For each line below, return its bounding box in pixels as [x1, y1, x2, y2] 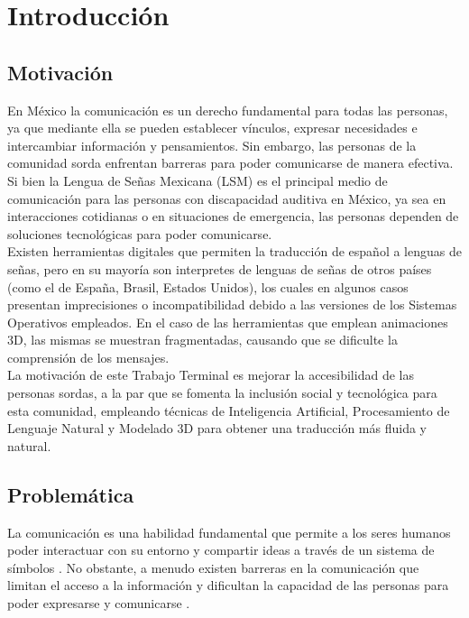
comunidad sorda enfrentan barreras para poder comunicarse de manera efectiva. [7, 153, 454, 172]
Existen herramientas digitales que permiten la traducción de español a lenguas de [7, 242, 462, 261]
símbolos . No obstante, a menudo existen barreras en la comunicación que [7, 558, 419, 576]
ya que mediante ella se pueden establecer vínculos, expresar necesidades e [7, 118, 418, 137]
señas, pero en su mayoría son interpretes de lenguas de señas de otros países [7, 259, 432, 278]
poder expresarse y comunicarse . [7, 594, 190, 613]
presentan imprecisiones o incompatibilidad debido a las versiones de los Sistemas [7, 295, 457, 314]
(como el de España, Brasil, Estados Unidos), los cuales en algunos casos [7, 277, 409, 296]
